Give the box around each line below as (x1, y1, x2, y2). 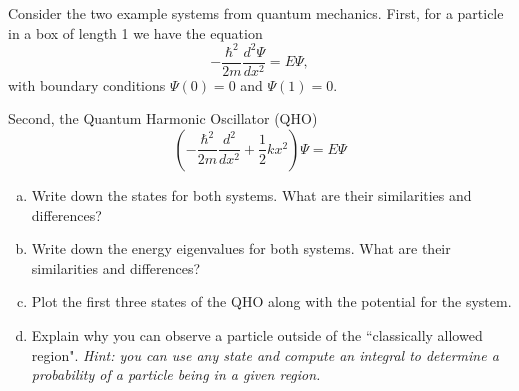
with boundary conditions (8, 74, 166, 95)
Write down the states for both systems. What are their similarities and (31, 184, 472, 205)
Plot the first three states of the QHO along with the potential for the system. (31, 291, 512, 312)
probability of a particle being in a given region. (31, 364, 321, 385)
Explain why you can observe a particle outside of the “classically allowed (31, 324, 483, 345)
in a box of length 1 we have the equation (8, 22, 263, 43)
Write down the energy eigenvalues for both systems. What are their (31, 238, 451, 259)
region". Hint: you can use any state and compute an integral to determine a (31, 344, 499, 365)
